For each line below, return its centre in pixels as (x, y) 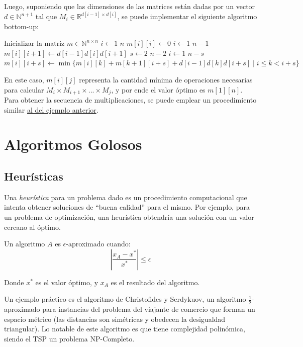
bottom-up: (21, 26)
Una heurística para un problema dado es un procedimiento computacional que (126, 197)
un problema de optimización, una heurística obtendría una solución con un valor (129, 217)
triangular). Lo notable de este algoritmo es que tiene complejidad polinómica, (125, 329)
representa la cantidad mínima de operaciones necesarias (166, 79)
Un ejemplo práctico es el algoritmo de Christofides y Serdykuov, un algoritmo (125, 299)
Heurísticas (34, 176)
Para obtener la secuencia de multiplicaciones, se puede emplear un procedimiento (130, 100)
